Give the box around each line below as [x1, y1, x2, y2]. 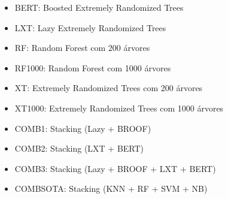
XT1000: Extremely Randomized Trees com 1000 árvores [14, 101, 224, 114]
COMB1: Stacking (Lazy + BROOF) [14, 122, 151, 134]
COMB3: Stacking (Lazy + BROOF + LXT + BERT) [14, 162, 216, 174]
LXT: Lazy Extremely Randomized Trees [14, 21, 166, 34]
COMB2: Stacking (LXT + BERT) [14, 142, 144, 155]
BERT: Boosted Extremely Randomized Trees [14, 1, 184, 13]
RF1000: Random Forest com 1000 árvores [14, 61, 171, 74]
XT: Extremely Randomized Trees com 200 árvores [14, 82, 203, 94]
